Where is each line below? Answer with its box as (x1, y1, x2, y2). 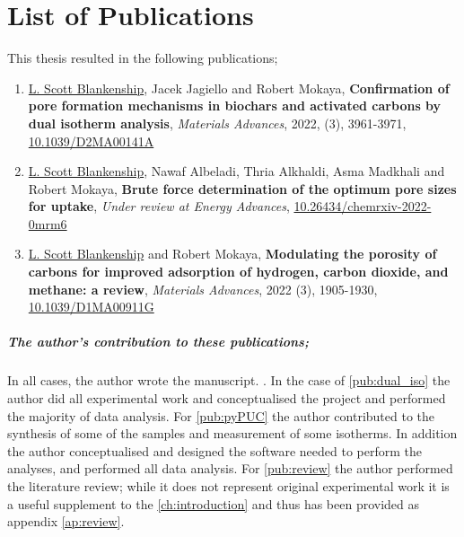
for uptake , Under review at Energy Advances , (28, 197, 290, 216)
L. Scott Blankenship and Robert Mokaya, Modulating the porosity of (28, 244, 437, 263)
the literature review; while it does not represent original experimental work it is (7, 476, 450, 495)
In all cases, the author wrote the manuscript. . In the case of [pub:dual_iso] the (7, 371, 451, 390)
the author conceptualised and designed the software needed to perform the (7, 441, 422, 460)
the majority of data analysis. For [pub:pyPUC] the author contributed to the (7, 406, 435, 425)
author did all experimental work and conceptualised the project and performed (7, 389, 446, 407)
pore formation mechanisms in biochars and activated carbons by (28, 96, 442, 115)
